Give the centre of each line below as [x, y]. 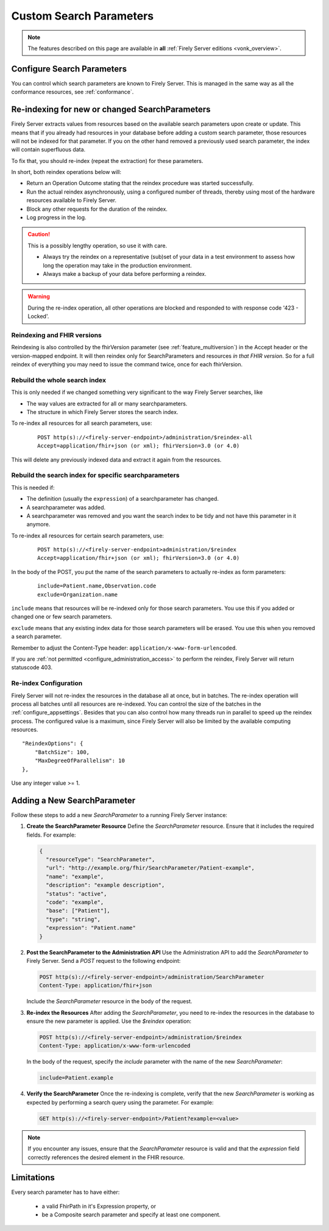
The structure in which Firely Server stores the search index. [102, 412]
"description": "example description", [105, 885]
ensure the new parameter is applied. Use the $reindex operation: [109, 1021]
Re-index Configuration [47, 683]
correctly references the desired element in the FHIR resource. [106, 1157]
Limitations [33, 1178]
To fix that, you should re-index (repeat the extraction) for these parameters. [107, 161]
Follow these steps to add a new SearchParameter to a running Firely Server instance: [119, 815]
